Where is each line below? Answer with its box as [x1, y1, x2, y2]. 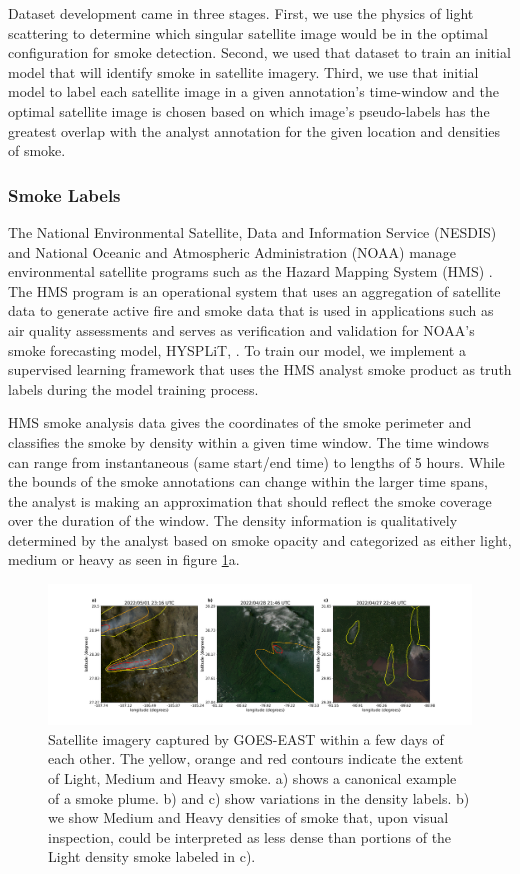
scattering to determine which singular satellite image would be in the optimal [8, 22, 488, 43]
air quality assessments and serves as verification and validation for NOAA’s [8, 319, 475, 340]
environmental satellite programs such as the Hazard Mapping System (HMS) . [8, 261, 493, 282]
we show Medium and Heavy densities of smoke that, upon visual [48, 807, 449, 828]
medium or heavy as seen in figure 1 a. [8, 549, 240, 570]
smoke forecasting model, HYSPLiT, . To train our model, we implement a [8, 339, 466, 360]
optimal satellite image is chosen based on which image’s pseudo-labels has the [8, 100, 490, 121]
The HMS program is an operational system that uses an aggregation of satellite [8, 280, 501, 301]
